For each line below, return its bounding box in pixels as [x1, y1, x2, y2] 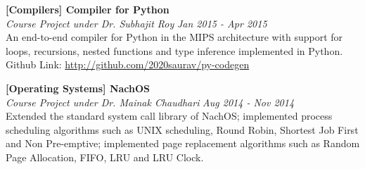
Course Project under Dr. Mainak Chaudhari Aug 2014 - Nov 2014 [6, 94, 295, 109]
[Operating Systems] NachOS [6, 80, 151, 95]
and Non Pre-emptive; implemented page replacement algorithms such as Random [6, 136, 360, 151]
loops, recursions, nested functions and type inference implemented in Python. [6, 43, 343, 58]
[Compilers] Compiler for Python [6, 2, 169, 16]
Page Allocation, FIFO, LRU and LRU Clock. [6, 149, 204, 164]
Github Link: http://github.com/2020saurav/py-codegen [6, 57, 250, 72]
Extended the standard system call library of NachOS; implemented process [6, 108, 333, 123]
